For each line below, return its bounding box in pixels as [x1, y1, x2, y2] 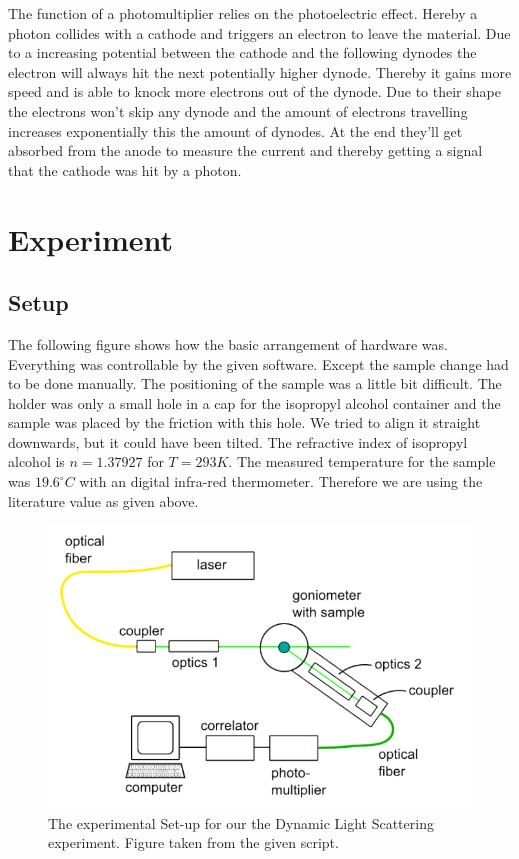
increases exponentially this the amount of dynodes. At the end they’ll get [8, 120, 463, 141]
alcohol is [8, 451, 65, 472]
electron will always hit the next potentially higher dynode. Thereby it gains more [8, 61, 512, 82]
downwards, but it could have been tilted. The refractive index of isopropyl [8, 431, 468, 452]
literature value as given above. [8, 490, 199, 511]
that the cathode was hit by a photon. [8, 159, 242, 180]
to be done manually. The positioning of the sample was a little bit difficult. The [8, 373, 502, 394]
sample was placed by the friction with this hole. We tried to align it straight [8, 412, 481, 433]
